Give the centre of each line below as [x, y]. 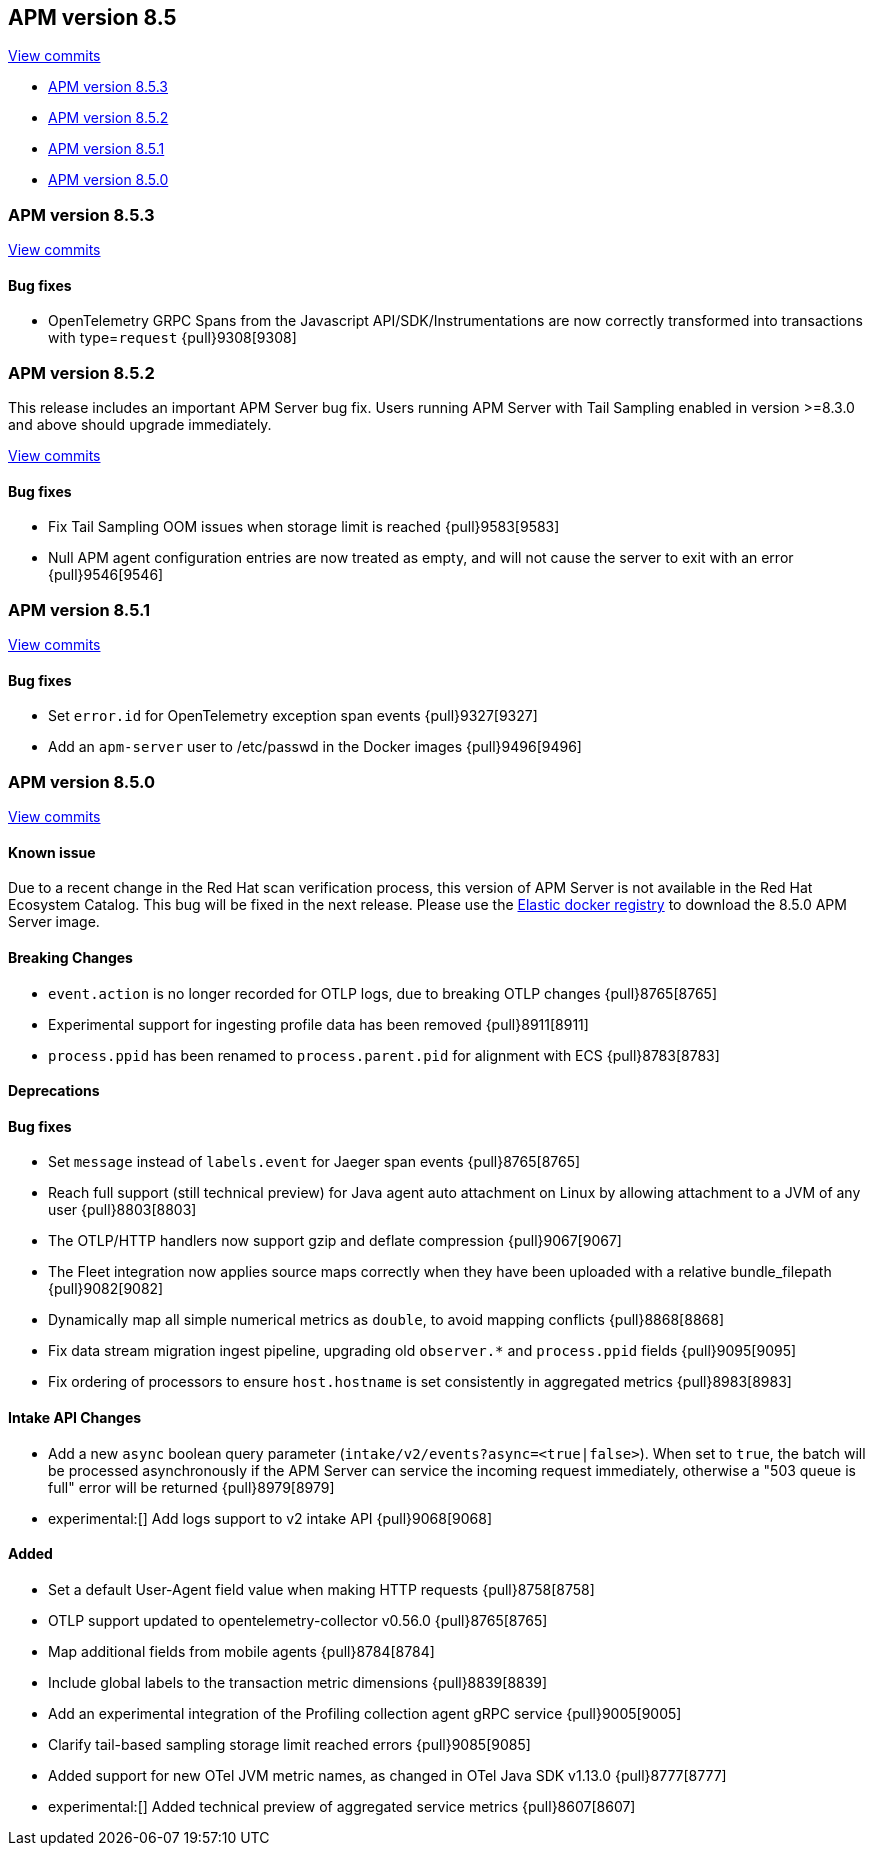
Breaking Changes [70, 957]
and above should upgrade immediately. [140, 425]
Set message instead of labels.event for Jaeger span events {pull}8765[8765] [314, 1162]
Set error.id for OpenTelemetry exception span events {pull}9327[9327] [293, 716]
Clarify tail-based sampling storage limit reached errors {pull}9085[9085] [289, 1744]
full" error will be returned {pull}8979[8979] [191, 1487]
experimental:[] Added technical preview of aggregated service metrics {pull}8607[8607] [342, 1806]
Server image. [54, 922]
